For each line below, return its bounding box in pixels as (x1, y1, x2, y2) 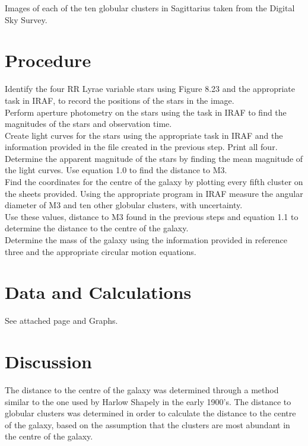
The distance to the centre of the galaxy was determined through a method (5, 384, 279, 396)
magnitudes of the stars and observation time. (5, 117, 172, 130)
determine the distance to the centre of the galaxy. (5, 222, 189, 234)
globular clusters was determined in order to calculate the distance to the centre (5, 407, 296, 419)
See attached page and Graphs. (5, 314, 118, 327)
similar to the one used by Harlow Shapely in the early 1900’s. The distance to (5, 395, 291, 407)
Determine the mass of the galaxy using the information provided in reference (5, 234, 287, 246)
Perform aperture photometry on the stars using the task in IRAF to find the (5, 106, 287, 118)
